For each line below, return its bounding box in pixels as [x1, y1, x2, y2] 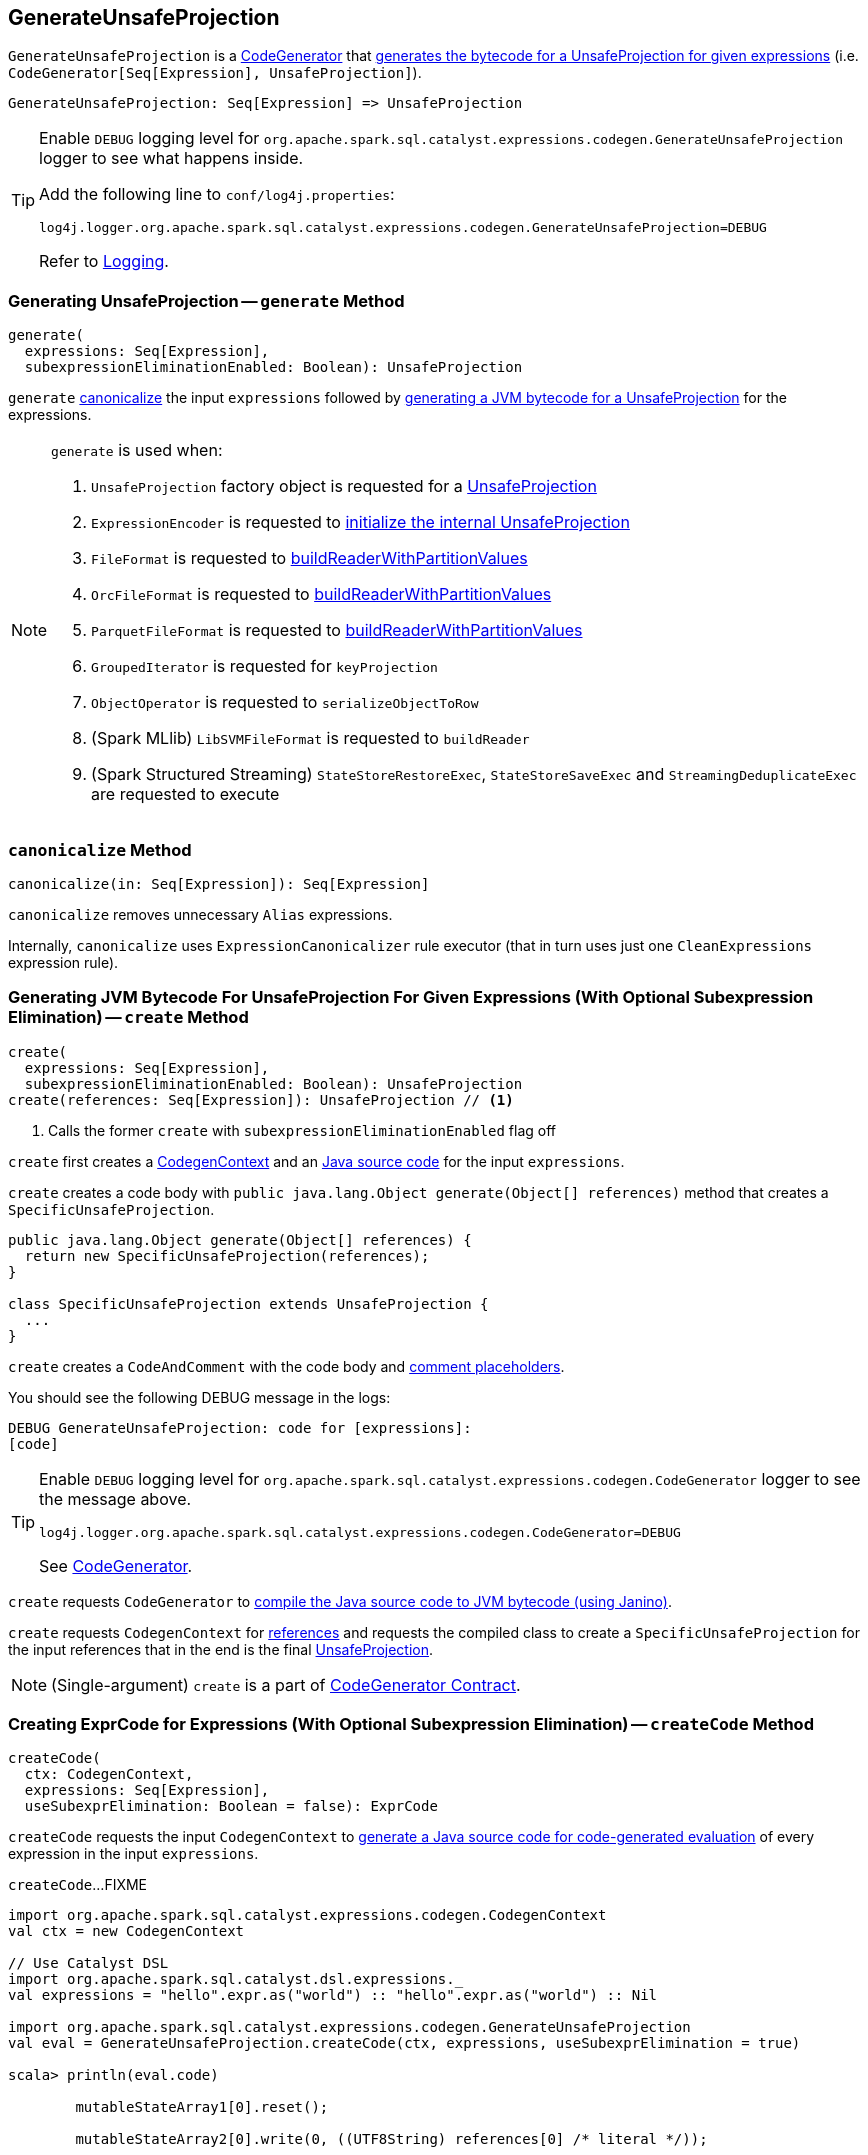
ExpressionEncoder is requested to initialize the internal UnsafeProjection [91, 512, 630, 533]
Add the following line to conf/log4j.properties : [39, 184, 395, 205]
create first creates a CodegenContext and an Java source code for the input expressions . [8, 1152, 625, 1170]
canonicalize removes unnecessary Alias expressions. [8, 905, 393, 923]
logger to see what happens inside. [39, 148, 304, 169]
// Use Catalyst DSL [8, 1955, 169, 1972]
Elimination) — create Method [8, 1007, 249, 1028]
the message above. [39, 1488, 192, 1509]
